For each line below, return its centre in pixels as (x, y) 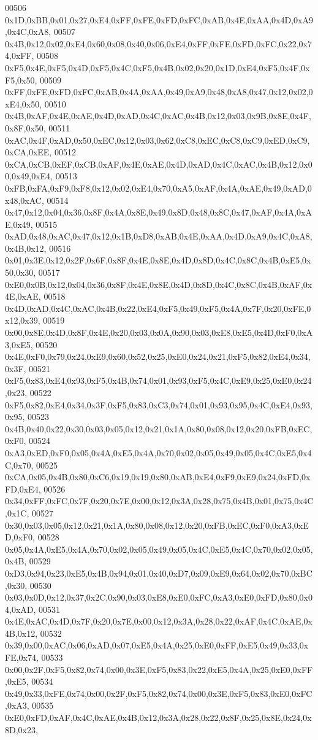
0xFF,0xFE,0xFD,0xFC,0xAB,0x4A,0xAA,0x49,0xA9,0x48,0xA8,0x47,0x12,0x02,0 (159, 92)
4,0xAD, (21, 609)
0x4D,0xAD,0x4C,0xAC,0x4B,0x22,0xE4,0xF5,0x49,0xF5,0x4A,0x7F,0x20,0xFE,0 (158, 308)
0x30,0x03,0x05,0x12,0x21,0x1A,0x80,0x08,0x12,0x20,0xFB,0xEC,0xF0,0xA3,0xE (157, 525)
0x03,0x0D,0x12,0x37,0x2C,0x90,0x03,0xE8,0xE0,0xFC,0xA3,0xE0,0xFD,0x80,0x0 (159, 597)
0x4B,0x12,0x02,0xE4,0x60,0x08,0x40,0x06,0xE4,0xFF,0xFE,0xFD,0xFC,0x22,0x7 (159, 43)
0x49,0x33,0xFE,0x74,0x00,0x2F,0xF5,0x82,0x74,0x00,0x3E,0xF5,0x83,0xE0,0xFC (159, 693)
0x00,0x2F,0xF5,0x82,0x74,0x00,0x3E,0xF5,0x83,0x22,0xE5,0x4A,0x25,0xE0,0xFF (159, 669)
